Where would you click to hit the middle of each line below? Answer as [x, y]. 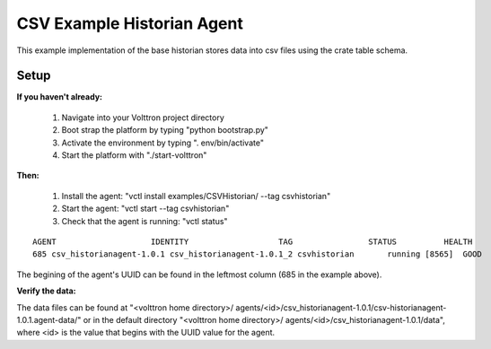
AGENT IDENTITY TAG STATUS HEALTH [253, 241]
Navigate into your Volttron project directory [143, 118]
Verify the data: [46, 291]
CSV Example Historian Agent [130, 23]
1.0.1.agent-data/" [49, 319]
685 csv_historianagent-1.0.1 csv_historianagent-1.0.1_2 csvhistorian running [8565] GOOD [257, 254]
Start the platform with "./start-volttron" [134, 155]
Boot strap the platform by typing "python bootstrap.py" [165, 130]
